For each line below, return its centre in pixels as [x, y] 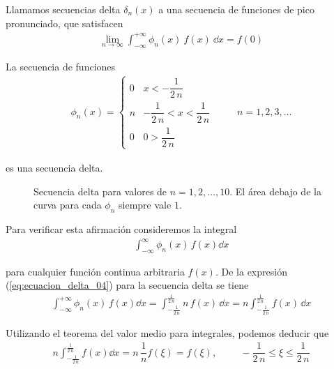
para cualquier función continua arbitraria [95, 271]
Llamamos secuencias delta [63, 9]
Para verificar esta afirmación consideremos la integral [121, 228]
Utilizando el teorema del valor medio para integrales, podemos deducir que [167, 332]
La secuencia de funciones [61, 66]
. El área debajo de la [275, 191]
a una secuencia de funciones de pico [236, 9]
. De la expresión [251, 271]
